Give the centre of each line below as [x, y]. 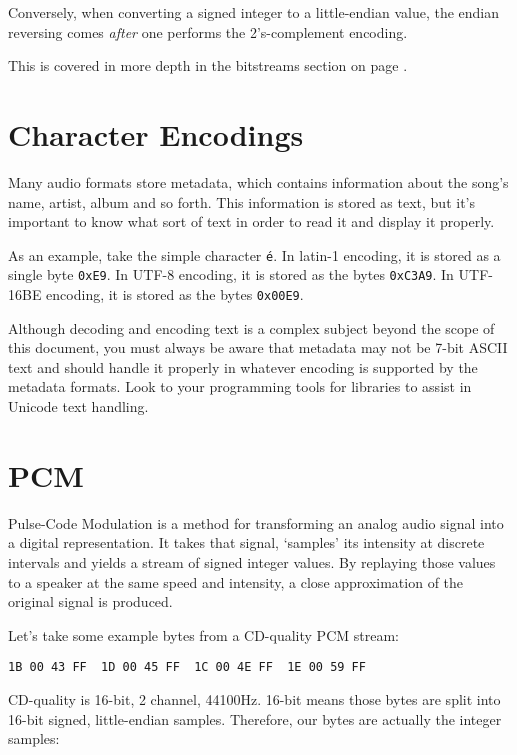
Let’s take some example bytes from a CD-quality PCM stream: [203, 634]
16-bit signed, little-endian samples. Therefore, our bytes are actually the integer [255, 718]
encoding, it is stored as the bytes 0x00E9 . [175, 294]
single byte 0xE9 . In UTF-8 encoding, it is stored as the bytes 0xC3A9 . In [231, 274]
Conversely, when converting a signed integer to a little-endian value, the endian [254, 12]
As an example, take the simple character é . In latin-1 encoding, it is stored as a [254, 254]
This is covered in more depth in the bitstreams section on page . [208, 65]
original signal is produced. [90, 601]
